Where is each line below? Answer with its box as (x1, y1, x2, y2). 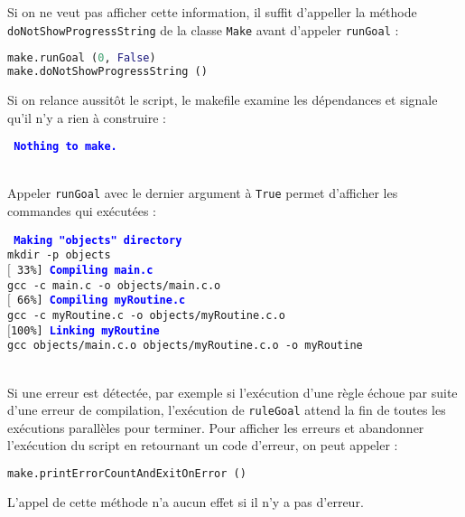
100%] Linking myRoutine (10, 324, 160, 337)
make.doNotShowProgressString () (7, 65, 208, 79)
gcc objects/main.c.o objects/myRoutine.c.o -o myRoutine (7, 339, 363, 352)
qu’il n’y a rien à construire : (7, 108, 166, 127)
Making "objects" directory (14, 233, 182, 247)
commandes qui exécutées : (7, 202, 157, 221)
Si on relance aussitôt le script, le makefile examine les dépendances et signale (7, 90, 438, 108)
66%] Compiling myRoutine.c (17, 294, 186, 307)
